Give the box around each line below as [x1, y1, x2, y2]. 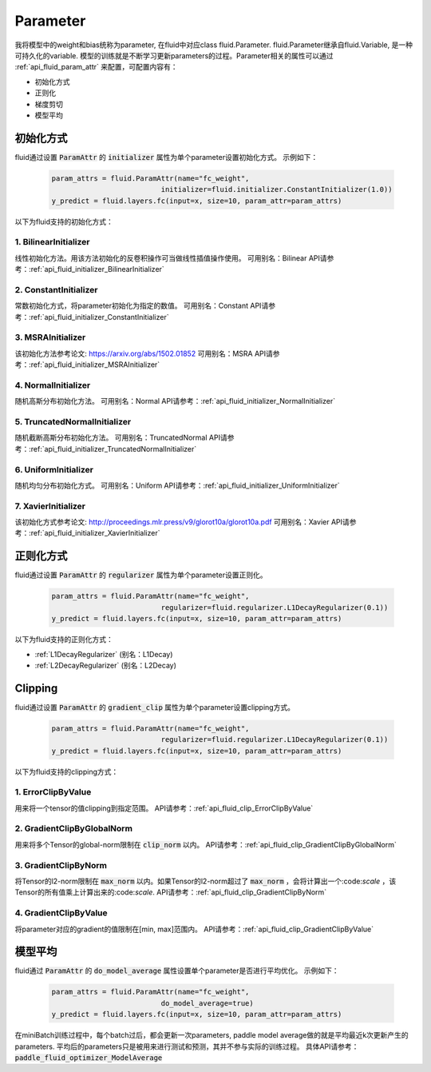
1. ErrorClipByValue [14, 787, 92, 798]
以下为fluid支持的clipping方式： [14, 767, 119, 776]
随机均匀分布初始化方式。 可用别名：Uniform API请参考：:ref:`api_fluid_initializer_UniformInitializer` [14, 480, 341, 490]
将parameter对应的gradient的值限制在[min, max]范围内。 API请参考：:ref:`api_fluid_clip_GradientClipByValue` [14, 924, 374, 934]
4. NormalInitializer [14, 380, 91, 391]
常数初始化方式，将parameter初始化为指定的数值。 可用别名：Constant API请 [14, 301, 269, 311]
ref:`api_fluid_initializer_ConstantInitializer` [30, 312, 169, 321]
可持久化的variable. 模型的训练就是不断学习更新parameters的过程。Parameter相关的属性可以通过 [14, 50, 334, 60]
